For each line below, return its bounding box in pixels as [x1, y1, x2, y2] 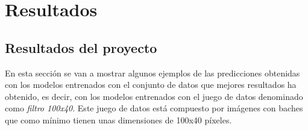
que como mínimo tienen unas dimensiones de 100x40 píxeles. [5, 113, 232, 126]
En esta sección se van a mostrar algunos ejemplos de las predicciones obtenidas [5, 66, 300, 79]
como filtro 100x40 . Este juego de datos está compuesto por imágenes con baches [5, 102, 303, 114]
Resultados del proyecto [5, 38, 157, 57]
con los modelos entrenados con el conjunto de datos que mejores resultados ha [5, 78, 297, 91]
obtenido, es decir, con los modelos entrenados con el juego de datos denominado [5, 90, 303, 102]
